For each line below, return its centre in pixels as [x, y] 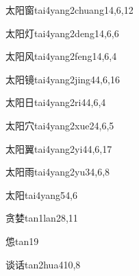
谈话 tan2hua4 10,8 [43, 264]
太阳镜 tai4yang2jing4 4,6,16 [63, 79]
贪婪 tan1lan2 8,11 [42, 218]
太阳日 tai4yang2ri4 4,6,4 [56, 102]
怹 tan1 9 [22, 241]
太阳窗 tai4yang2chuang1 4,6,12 [69, 10]
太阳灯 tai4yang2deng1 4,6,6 [62, 33]
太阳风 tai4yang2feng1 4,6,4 [61, 56]
